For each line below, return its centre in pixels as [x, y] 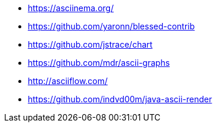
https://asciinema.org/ [71, 8]
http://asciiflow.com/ [68, 81]
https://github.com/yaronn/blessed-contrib [111, 26]
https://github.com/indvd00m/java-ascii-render [120, 99]
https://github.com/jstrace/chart [90, 44]
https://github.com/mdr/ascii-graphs [99, 63]
